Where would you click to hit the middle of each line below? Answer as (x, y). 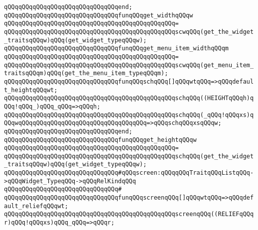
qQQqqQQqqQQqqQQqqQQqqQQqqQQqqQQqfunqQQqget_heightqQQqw (100, 140)
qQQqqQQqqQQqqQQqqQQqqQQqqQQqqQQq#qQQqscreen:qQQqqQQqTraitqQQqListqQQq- (129, 173)
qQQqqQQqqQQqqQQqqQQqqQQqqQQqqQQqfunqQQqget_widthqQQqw (99, 15)
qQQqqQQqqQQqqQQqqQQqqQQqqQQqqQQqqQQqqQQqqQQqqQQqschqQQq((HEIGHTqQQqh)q (129, 98)
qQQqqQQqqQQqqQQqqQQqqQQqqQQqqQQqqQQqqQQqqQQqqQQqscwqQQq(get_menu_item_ (129, 65)
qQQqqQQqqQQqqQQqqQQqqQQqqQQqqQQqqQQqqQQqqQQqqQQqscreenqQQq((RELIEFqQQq (129, 214)
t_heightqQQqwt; (31, 90)
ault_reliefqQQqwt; (36, 206)
